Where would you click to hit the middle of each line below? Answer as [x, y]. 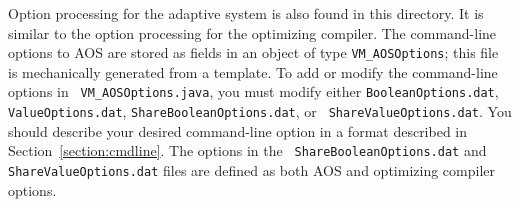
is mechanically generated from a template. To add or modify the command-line [253, 71]
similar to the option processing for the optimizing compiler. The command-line [252, 32]
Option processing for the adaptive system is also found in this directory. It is [246, 13]
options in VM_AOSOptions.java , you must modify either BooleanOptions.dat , [253, 91]
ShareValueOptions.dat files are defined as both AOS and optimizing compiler [251, 170]
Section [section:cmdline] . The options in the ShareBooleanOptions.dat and [247, 150]
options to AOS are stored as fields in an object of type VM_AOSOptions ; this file [253, 52]
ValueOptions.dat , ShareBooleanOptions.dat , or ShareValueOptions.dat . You [260, 111]
